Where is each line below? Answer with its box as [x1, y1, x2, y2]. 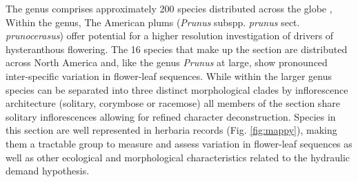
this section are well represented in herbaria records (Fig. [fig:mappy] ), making [6, 123, 337, 137]
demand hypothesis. [6, 163, 90, 178]
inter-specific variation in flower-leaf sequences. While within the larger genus [6, 68, 332, 83]
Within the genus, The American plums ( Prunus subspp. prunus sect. [6, 14, 300, 29]
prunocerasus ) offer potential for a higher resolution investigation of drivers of [6, 28, 334, 43]
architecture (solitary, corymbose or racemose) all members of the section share [6, 96, 340, 110]
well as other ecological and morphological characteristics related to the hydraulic [6, 150, 350, 164]
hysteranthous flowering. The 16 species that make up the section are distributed [6, 41, 348, 56]
